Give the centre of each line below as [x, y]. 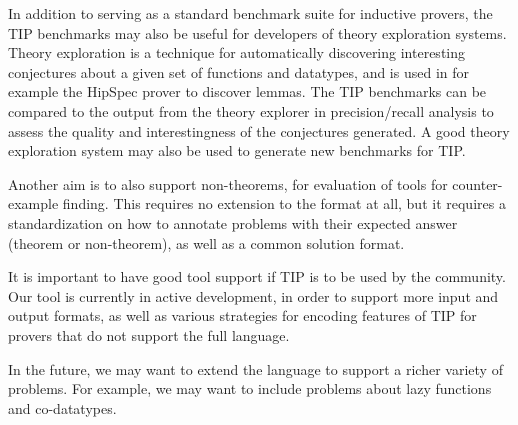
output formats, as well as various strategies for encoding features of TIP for [242, 315]
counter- [477, 183]
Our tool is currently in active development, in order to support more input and [253, 295]
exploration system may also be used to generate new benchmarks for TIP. [237, 150]
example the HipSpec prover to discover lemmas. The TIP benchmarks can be [247, 91]
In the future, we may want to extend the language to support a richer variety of [255, 368]
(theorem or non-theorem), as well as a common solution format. [206, 242]
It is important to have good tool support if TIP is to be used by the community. [257, 276]
